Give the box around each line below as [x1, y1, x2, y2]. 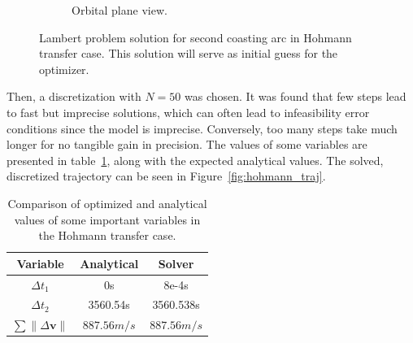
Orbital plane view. [72, 2, 167, 18]
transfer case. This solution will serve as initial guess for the [39, 45, 338, 62]
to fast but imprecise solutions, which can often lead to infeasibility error [7, 103, 370, 120]
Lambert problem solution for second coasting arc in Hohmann [39, 28, 352, 46]
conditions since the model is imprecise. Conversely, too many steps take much [7, 119, 398, 137]
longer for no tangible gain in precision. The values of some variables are [7, 136, 367, 153]
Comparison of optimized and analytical [7, 194, 207, 211]
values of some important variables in [14, 211, 201, 228]
